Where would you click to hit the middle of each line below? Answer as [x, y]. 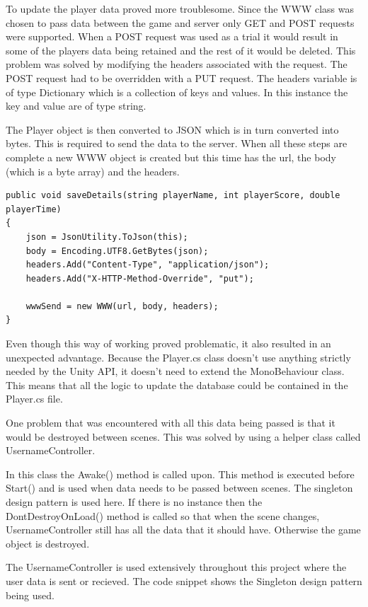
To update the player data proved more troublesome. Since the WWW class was [180, 8]
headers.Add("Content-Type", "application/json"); [148, 265]
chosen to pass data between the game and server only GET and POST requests [180, 22]
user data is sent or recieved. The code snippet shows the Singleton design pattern [184, 580]
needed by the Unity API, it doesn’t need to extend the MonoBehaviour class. [175, 371]
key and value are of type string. [76, 106]
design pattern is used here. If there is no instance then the [134, 502]
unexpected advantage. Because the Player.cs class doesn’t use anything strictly [178, 357]
